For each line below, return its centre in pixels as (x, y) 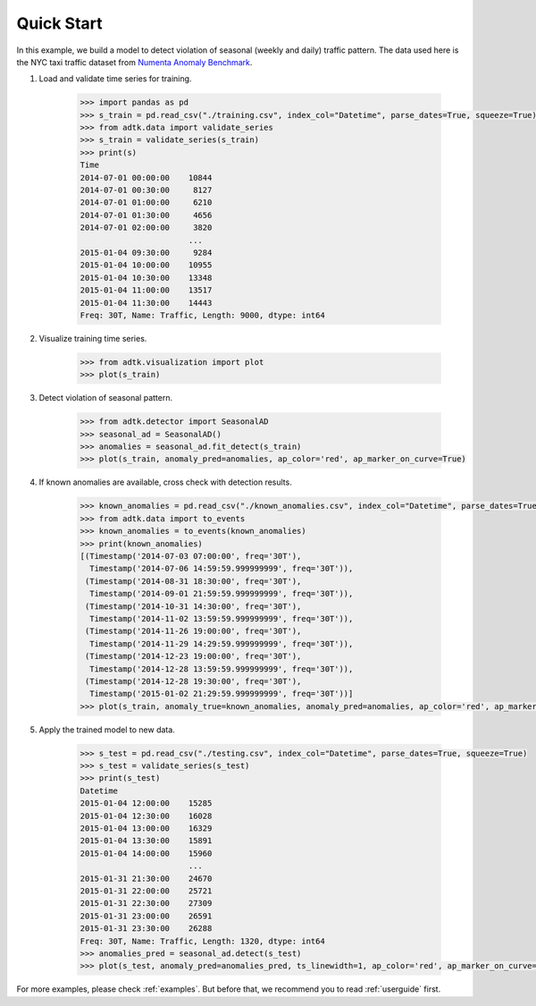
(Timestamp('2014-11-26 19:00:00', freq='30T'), (193, 631)
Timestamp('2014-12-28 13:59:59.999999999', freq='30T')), (222, 669)
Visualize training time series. (93, 338)
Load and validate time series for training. (115, 79)
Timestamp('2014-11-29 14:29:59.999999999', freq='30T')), (222, 643)
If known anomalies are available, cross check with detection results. (165, 482)
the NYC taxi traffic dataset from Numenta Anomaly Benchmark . (134, 62)
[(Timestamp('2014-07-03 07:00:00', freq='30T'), (191, 556)
